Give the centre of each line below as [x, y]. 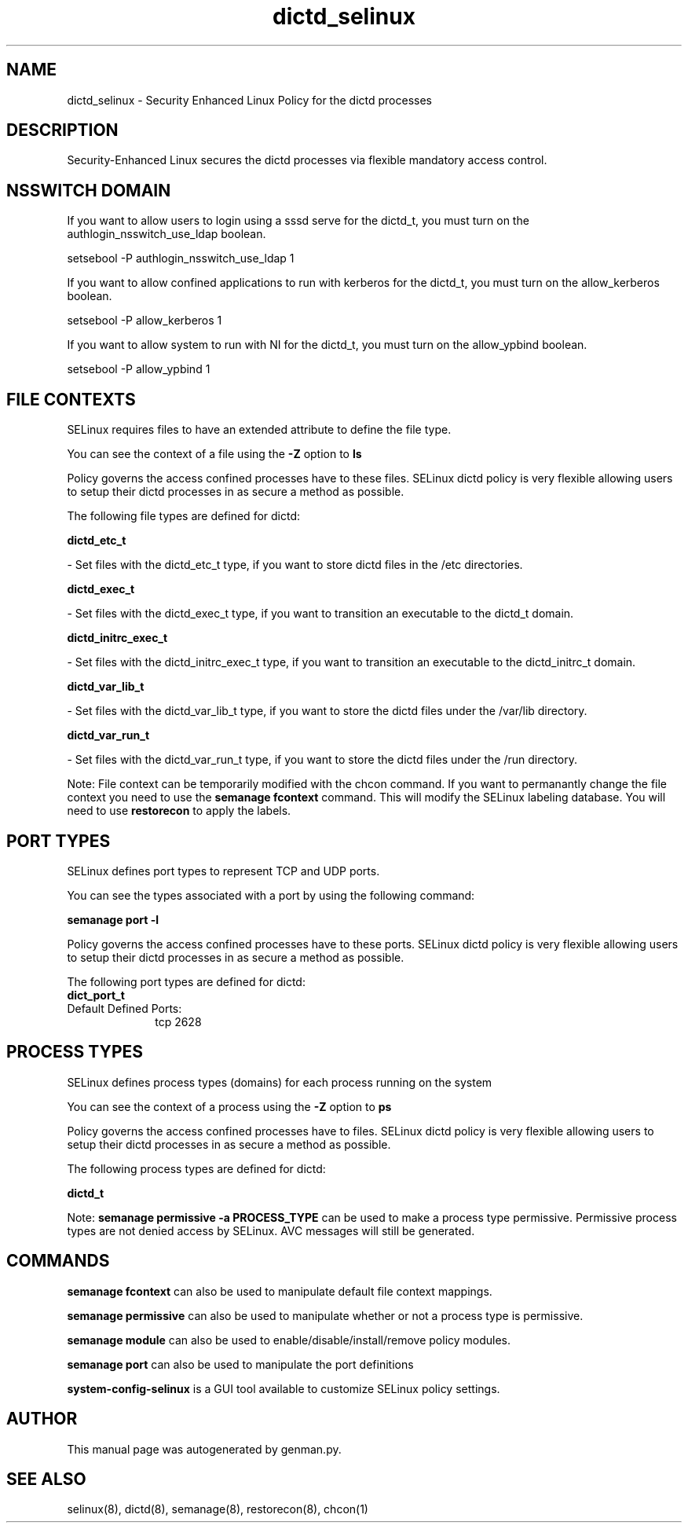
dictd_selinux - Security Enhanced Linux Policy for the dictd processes [249, 100]
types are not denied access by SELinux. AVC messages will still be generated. [271, 1230]
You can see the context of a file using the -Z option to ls [214, 454]
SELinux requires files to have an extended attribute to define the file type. [259, 430]
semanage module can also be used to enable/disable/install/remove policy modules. [289, 1340]
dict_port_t [96, 995]
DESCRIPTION [62, 130]
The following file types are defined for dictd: [184, 516]
